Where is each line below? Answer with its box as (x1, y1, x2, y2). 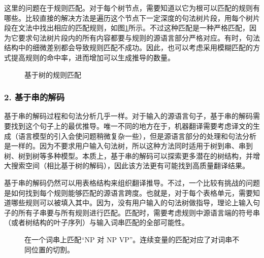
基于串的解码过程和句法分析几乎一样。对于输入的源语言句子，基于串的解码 (4, 110, 253, 121)
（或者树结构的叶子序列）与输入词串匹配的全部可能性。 (4, 217, 189, 228)
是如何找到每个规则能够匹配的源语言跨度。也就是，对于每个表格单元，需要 (4, 187, 253, 198)
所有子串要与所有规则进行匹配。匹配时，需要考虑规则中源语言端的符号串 (18, 207, 260, 217)
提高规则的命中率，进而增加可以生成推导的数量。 (11, 52, 175, 62)
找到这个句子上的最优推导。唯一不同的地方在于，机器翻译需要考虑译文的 (11, 120, 253, 131)
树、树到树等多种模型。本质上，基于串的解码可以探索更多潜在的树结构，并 (4, 150, 253, 161)
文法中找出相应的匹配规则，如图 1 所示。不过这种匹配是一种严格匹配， (18, 22, 249, 33)
